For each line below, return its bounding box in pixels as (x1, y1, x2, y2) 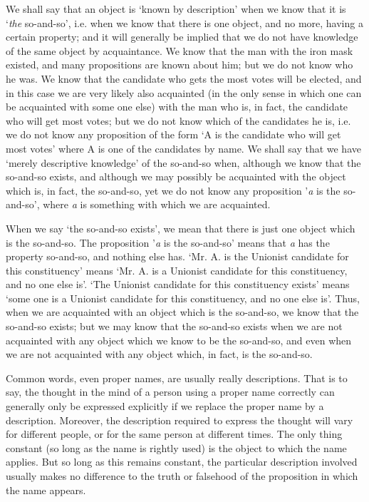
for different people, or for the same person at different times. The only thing (6, 426, 343, 441)
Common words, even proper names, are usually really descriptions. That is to (6, 370, 348, 385)
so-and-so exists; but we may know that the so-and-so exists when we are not (6, 319, 343, 334)
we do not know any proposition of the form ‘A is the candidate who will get (6, 127, 341, 142)
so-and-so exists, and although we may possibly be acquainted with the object (6, 169, 346, 184)
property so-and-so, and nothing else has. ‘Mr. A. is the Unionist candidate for (6, 249, 349, 264)
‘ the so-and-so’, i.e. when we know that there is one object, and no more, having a (6, 15, 363, 30)
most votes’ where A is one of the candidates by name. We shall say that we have (6, 140, 361, 155)
